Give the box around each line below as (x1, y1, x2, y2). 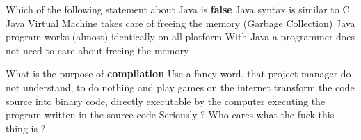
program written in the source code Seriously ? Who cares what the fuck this (6, 107, 335, 122)
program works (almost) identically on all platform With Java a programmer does (6, 29, 355, 44)
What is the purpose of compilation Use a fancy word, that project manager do (6, 66, 351, 81)
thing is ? (6, 120, 46, 135)
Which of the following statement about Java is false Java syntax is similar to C (6, 2, 350, 16)
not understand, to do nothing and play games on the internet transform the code (6, 79, 355, 94)
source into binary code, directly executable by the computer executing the (6, 93, 326, 108)
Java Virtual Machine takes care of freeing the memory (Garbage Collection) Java (6, 15, 355, 30)
